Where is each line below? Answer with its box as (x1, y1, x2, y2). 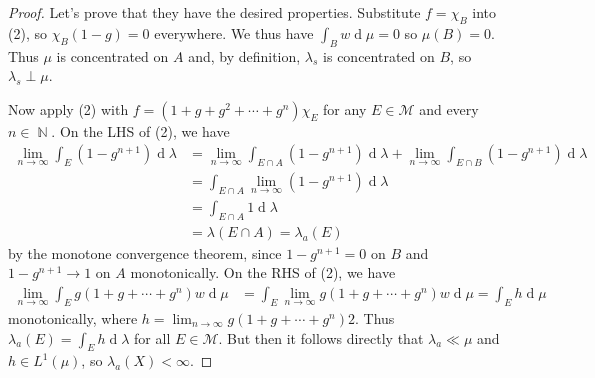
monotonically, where (8, 307, 138, 328)
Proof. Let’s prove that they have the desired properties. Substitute (8, 2, 421, 22)
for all (134, 327, 171, 348)
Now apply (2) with (8, 98, 129, 119)
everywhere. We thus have (154, 22, 314, 43)
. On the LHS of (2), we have (51, 120, 230, 141)
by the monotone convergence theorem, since (8, 242, 282, 263)
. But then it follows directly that (218, 327, 424, 348)
